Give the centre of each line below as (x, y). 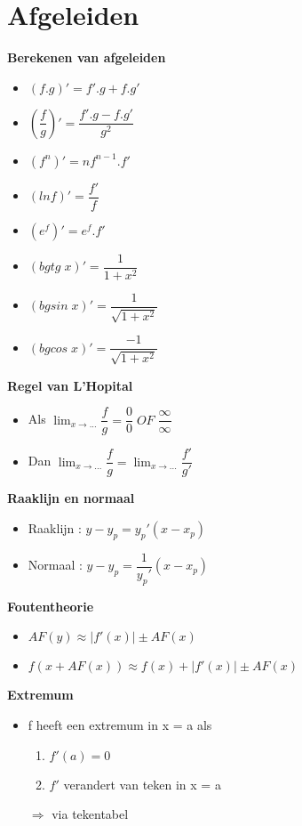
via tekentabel (90, 814)
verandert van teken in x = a (142, 784)
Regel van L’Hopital (70, 385)
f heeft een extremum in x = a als (120, 724)
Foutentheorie (51, 606)
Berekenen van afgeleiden (87, 57)
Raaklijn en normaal (71, 498)
